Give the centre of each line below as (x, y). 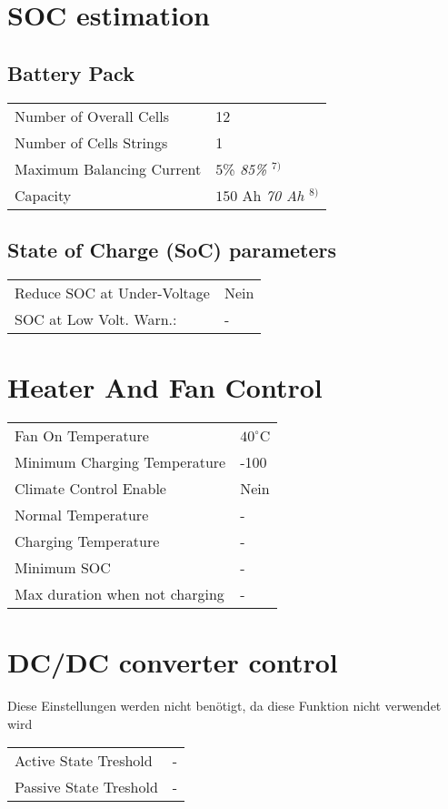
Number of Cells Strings (91, 142)
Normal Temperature (82, 514)
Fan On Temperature (82, 435)
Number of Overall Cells (92, 116)
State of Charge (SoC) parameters (172, 249)
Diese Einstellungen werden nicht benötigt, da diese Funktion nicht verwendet (224, 706)
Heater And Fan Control (165, 386)
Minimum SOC (63, 567)
